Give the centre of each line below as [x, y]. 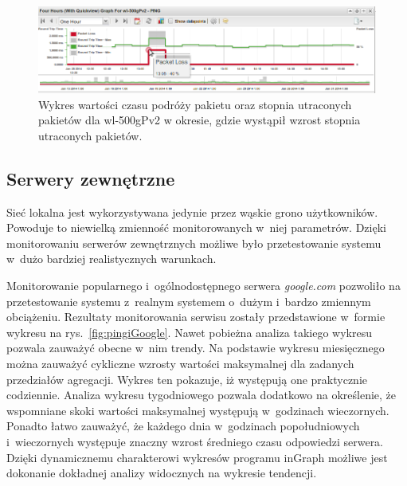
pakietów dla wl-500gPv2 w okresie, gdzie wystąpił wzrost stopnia [200, 120]
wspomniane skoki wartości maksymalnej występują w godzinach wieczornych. [198, 410]
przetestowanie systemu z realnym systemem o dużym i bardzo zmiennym [189, 301]
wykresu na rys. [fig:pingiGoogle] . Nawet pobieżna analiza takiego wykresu [189, 332]
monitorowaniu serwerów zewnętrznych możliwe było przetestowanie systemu [194, 243]
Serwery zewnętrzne [91, 178]
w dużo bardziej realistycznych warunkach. [112, 259]
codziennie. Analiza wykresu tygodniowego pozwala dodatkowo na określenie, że [202, 395]
